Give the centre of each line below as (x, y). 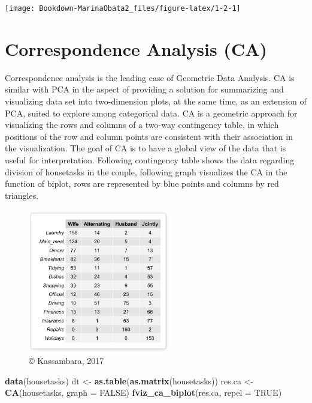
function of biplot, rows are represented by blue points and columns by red (142, 183)
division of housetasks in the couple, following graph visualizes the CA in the (146, 171)
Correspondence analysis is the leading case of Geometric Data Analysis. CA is (150, 77)
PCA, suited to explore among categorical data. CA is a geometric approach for (151, 113)
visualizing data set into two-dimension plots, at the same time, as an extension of (156, 101)
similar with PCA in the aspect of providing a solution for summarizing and (144, 89)
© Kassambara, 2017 (66, 360)
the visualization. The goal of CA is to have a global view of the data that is (146, 148)
